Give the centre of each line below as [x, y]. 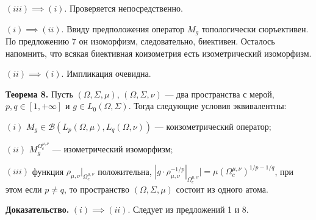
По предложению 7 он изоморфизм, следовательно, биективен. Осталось [140, 41]
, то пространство [97, 189]
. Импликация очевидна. [106, 73]
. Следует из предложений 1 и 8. [188, 209]
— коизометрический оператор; [213, 126]
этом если [24, 189]
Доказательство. [38, 209]
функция [48, 171]
